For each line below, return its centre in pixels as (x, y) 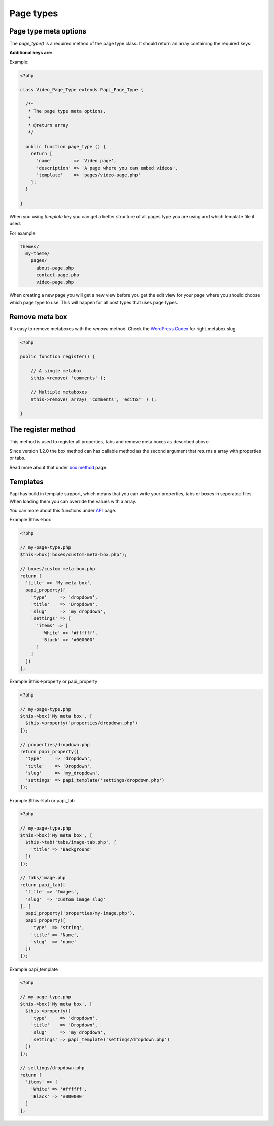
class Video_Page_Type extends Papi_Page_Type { (82, 90)
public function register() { (58, 356)
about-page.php (55, 268)
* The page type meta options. (67, 111)
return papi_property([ (50, 752)
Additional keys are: (31, 53)
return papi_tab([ (43, 885)
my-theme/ (38, 254)
